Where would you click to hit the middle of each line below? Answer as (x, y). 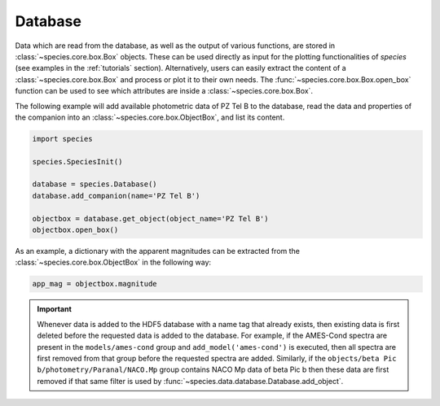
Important (55, 309)
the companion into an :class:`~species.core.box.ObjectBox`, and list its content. (150, 117)
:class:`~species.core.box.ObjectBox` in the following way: (113, 262)
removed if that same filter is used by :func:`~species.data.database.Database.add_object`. (190, 381)
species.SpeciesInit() (77, 162)
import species (62, 139)
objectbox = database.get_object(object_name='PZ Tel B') (150, 218)
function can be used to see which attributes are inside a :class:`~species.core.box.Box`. (164, 91)
